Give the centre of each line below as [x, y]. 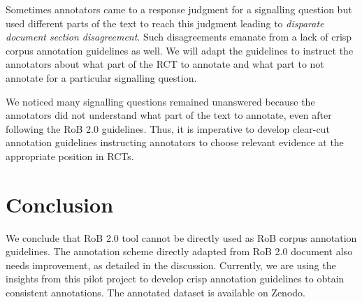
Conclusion [60, 204]
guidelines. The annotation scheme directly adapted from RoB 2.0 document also [179, 251]
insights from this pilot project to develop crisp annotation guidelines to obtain [175, 279]
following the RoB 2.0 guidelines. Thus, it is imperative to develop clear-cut [168, 128]
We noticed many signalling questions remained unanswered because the [160, 101]
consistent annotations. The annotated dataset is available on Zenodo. [155, 293]
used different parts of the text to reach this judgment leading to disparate [165, 23]
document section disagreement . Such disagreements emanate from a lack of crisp [179, 37]
